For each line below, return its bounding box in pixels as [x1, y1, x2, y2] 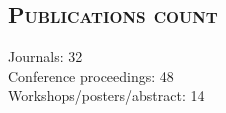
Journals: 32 [8, 46, 83, 67]
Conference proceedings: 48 [8, 65, 174, 86]
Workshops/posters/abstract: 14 [8, 85, 205, 106]
